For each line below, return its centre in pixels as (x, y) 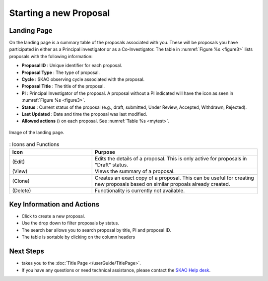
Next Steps (27, 251)
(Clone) (21, 181)
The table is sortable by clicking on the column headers (78, 237)
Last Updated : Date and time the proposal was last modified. (84, 114)
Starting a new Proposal (60, 13)
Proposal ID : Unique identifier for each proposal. (72, 66)
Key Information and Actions (54, 204)
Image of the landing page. (37, 132)
